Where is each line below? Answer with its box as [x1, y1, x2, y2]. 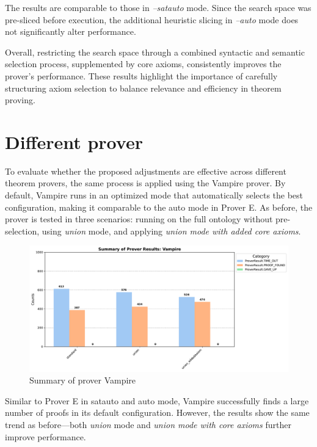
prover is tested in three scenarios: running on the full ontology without [5, 213, 273, 225]
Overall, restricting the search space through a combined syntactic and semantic [5, 45, 305, 58]
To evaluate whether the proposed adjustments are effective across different [5, 164, 286, 177]
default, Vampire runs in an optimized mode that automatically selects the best [5, 189, 304, 202]
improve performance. [5, 430, 86, 443]
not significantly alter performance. [5, 25, 136, 38]
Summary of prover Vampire [29, 374, 136, 387]
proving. [5, 93, 35, 106]
